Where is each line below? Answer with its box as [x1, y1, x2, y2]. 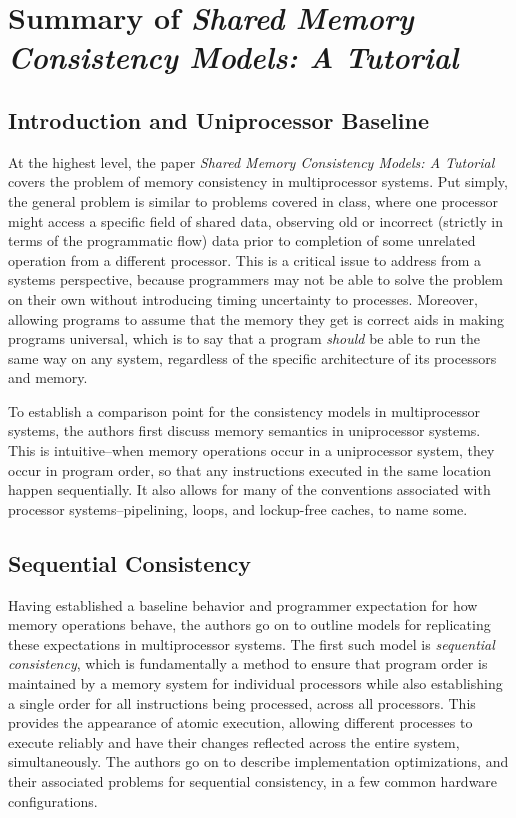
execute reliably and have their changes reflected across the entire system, [8, 731, 460, 752]
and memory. [8, 367, 88, 388]
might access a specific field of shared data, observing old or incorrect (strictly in [8, 210, 503, 231]
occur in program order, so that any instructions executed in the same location [8, 459, 492, 480]
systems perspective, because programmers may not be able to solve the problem [8, 269, 503, 290]
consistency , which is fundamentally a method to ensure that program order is [8, 653, 488, 674]
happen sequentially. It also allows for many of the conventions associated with [8, 479, 491, 500]
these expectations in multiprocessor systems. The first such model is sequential [8, 633, 495, 654]
